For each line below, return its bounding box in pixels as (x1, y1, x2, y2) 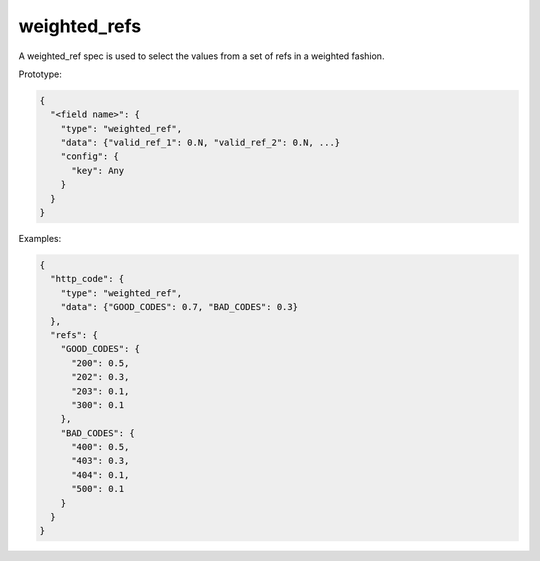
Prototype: (18, 68, 62, 80)
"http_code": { (50, 273, 125, 285)
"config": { (60, 151, 120, 162)
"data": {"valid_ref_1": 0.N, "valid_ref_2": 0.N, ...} (60, 137, 341, 149)
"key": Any (71, 165, 125, 176)
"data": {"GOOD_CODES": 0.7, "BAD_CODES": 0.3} (60, 301, 299, 313)
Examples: (18, 233, 62, 245)
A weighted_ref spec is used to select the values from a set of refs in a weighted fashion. (18, 50, 385, 62)
